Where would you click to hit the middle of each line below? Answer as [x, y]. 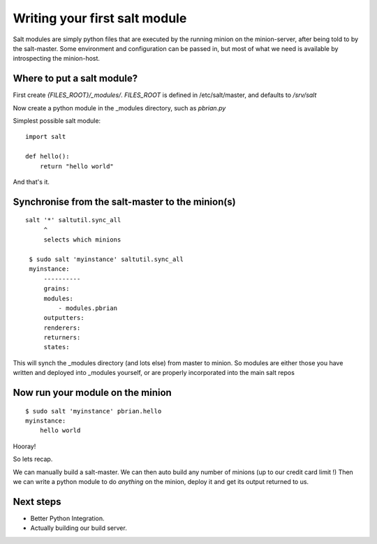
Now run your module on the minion [93, 393]
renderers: [62, 328]
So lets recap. [33, 459]
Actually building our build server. [79, 528]
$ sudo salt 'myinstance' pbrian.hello [94, 411]
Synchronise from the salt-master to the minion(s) [125, 201]
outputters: [64, 318]
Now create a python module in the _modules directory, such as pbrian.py [119, 108]
